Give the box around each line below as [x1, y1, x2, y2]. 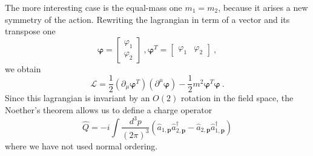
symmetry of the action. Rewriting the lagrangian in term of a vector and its [5, 13, 290, 25]
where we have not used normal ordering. [5, 139, 158, 152]
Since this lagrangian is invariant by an [5, 92, 150, 104]
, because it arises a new [218, 1, 308, 13]
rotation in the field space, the [180, 92, 294, 104]
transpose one [5, 25, 56, 37]
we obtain [5, 62, 41, 75]
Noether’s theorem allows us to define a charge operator [5, 104, 213, 116]
